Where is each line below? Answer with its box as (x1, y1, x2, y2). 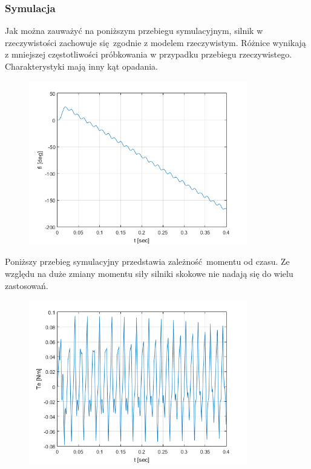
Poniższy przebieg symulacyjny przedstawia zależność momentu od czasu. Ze (5, 255, 290, 268)
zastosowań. (5, 279, 48, 291)
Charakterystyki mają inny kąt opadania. (5, 60, 158, 72)
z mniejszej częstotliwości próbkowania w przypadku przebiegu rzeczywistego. (5, 48, 292, 61)
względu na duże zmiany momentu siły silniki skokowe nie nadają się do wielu (5, 267, 293, 280)
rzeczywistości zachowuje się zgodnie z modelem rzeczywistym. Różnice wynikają (5, 36, 306, 48)
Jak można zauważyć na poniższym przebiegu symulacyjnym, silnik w (5, 24, 263, 37)
